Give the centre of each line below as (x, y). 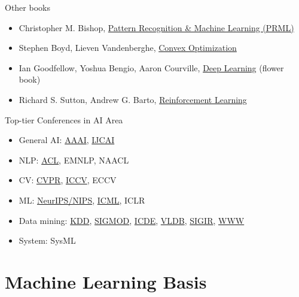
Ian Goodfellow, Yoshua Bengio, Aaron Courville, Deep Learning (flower (151, 67)
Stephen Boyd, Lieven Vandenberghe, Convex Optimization (128, 48)
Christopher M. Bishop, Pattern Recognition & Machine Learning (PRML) (156, 27)
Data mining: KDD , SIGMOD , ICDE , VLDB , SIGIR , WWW (132, 220)
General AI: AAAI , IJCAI (67, 140)
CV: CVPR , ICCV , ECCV (68, 180)
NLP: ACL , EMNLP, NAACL (74, 160)
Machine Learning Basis (106, 281)
